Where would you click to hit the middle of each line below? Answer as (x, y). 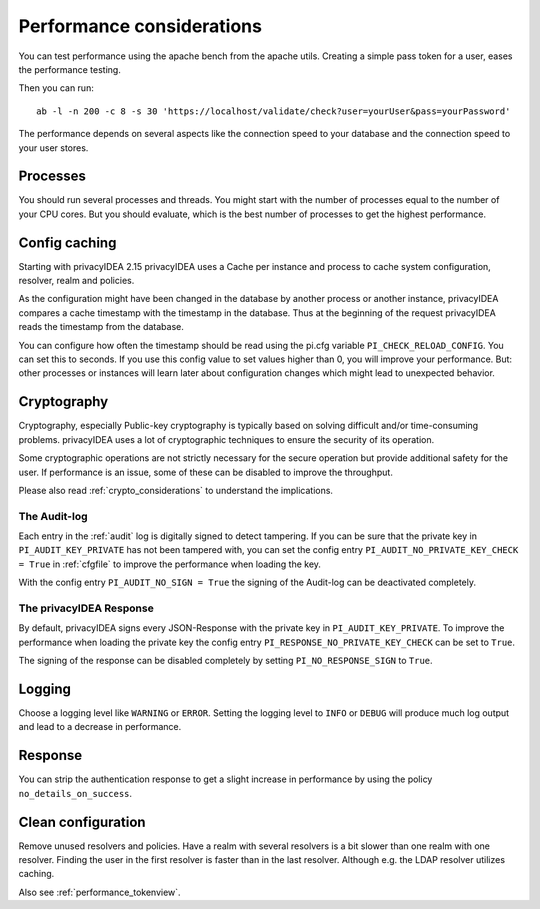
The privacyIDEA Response (86, 608)
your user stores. (53, 147)
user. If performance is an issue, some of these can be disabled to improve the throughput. (206, 472)
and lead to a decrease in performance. (100, 727)
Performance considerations (140, 26)
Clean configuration (82, 821)
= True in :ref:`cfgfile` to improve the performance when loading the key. (170, 564)
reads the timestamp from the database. (101, 327)
